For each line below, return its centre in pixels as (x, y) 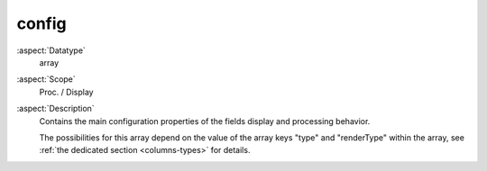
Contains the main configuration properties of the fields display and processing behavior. (205, 121)
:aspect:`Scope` (46, 79)
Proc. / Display (66, 92)
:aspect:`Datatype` (51, 50)
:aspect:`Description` (55, 109)
